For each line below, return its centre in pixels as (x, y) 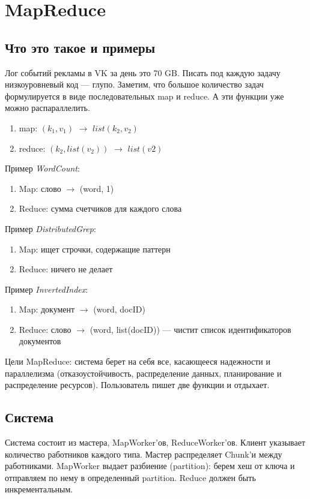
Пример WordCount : (42, 168)
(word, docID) (119, 309)
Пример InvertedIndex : (47, 289)
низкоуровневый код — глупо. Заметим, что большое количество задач (134, 84)
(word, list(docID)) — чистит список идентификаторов (190, 329)
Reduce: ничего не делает (66, 269)
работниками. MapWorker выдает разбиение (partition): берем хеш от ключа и (150, 466)
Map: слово (40, 188)
